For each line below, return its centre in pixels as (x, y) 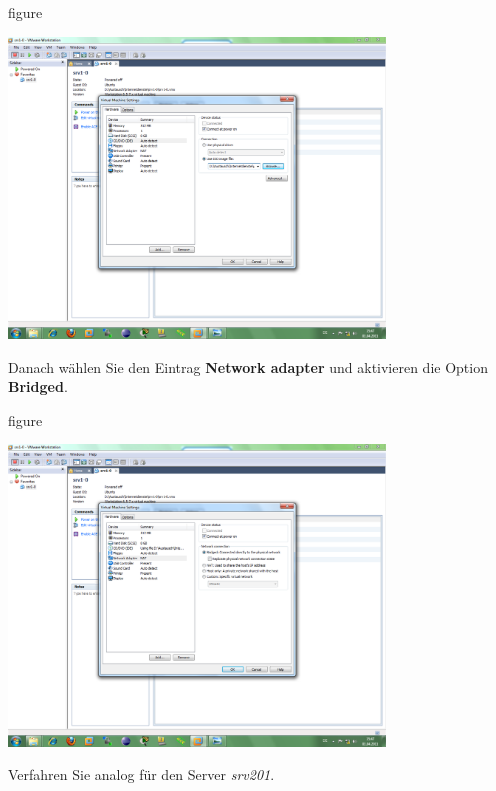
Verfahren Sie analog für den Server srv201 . (141, 774)
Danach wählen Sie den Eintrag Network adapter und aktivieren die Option (248, 366)
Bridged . (38, 386)
